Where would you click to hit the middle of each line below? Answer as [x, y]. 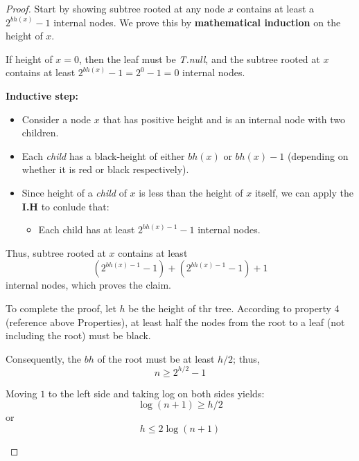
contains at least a [275, 8]
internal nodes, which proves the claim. [89, 285]
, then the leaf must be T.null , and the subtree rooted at [200, 58]
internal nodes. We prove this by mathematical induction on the [197, 22]
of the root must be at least [156, 358]
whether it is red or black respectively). [105, 169]
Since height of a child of [74, 192]
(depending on [318, 155]
